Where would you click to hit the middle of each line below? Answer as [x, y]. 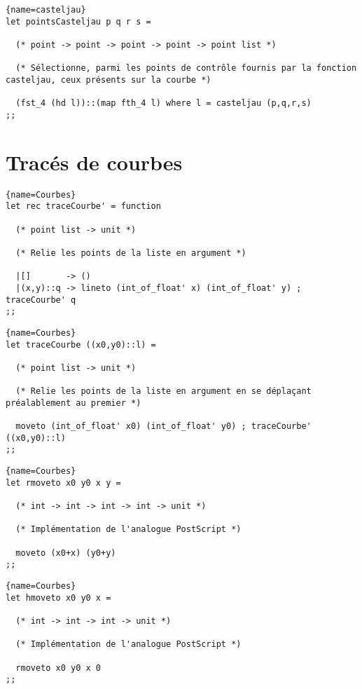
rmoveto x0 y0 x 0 [58, 668]
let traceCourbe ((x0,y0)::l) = [81, 344]
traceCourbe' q [41, 300]
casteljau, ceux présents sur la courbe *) [109, 80]
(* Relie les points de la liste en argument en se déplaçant [163, 391]
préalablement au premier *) [74, 403]
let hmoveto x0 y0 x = [58, 598]
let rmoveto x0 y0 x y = [63, 483]
